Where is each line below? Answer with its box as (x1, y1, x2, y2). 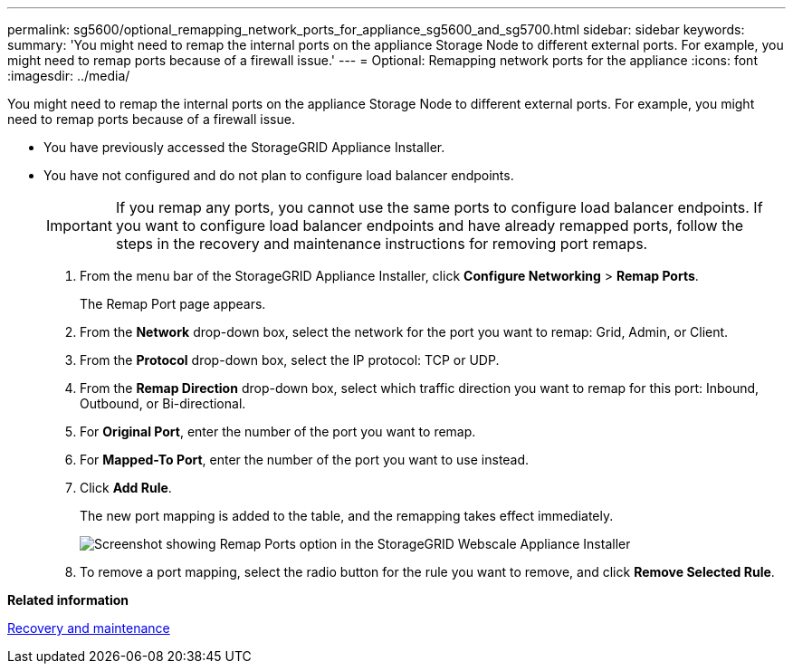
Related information (7, 592, 129, 608)
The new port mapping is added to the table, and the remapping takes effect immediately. (80, 508, 614, 523)
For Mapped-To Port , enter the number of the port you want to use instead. (80, 452, 530, 467)
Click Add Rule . (80, 480, 172, 495)
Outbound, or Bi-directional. (80, 396, 246, 411)
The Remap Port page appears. (80, 296, 266, 312)
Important (46, 216, 112, 235)
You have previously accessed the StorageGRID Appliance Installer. (43, 139, 445, 155)
